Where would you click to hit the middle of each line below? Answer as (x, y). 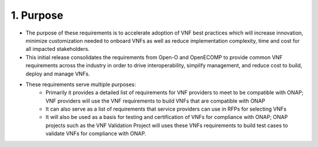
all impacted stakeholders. (57, 49)
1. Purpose (37, 15)
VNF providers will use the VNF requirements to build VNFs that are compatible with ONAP (155, 101)
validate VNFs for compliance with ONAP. (96, 134)
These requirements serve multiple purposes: (81, 84)
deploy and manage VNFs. (58, 74)
